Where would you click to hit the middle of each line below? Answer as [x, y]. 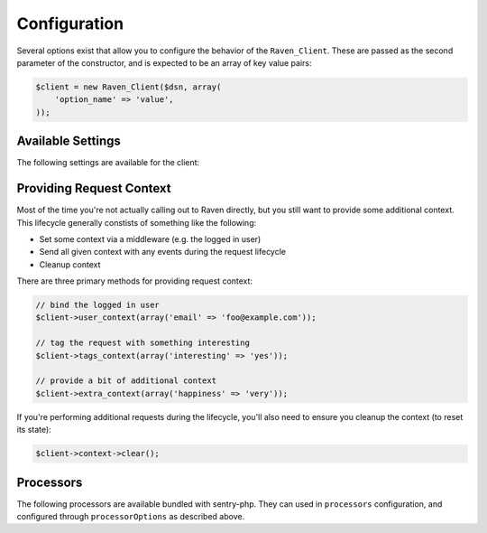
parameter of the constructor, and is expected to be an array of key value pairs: [164, 62]
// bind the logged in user [97, 305]
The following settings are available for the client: [108, 163]
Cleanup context [70, 264]
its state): [34, 430]
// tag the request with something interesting [142, 343]
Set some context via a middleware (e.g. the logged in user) [150, 238]
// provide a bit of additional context [126, 381]
